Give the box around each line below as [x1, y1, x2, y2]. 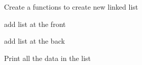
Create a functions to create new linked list [4, 2, 138, 12]
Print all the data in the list [4, 52, 91, 63]
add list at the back [4, 36, 65, 46]
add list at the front [4, 18, 66, 29]
